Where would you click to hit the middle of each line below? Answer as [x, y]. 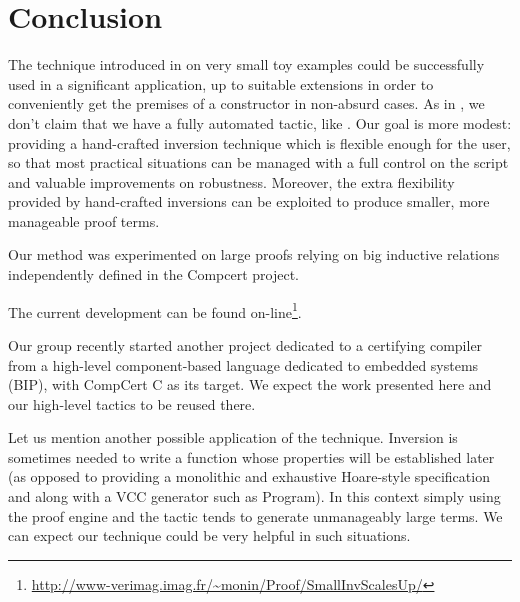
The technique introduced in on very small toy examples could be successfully [246, 64]
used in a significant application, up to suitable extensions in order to [221, 83]
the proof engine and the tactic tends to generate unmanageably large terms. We [255, 515]
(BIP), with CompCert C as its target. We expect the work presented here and [250, 384]
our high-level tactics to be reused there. [132, 403]
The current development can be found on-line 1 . [155, 310]
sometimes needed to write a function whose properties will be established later [251, 456]
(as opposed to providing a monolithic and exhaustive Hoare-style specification [249, 476]
